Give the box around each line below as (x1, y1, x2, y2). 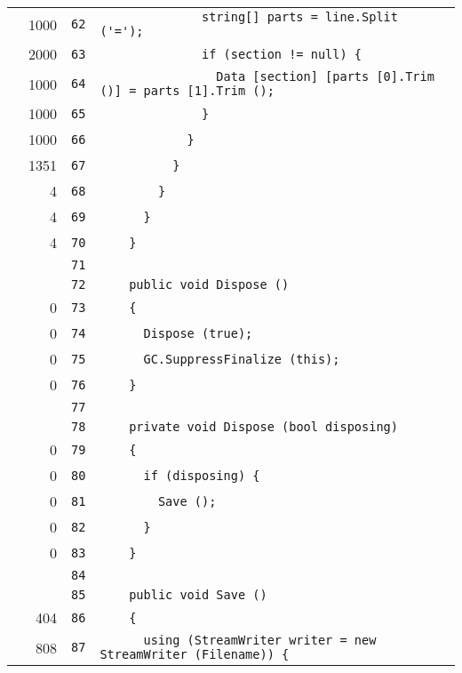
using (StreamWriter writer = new (143, 633, 377, 647)
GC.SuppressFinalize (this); (143, 351, 340, 366)
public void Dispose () (129, 277, 290, 292)
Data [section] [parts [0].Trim (216, 69, 434, 84)
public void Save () (129, 588, 267, 602)
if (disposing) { (143, 468, 260, 483)
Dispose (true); (143, 325, 253, 341)
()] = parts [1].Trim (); (100, 84, 275, 98)
